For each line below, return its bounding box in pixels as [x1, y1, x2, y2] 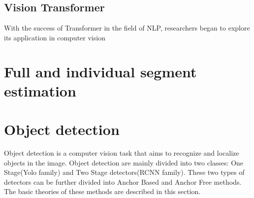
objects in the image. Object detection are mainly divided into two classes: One [4, 157, 244, 167]
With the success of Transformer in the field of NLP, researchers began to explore [4, 23, 250, 33]
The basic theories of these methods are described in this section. [4, 186, 201, 197]
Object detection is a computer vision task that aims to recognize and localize [4, 148, 239, 158]
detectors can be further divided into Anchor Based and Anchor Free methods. [4, 176, 242, 187]
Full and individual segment [4, 61, 197, 81]
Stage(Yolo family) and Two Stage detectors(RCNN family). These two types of [4, 167, 245, 177]
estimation [4, 80, 76, 100]
